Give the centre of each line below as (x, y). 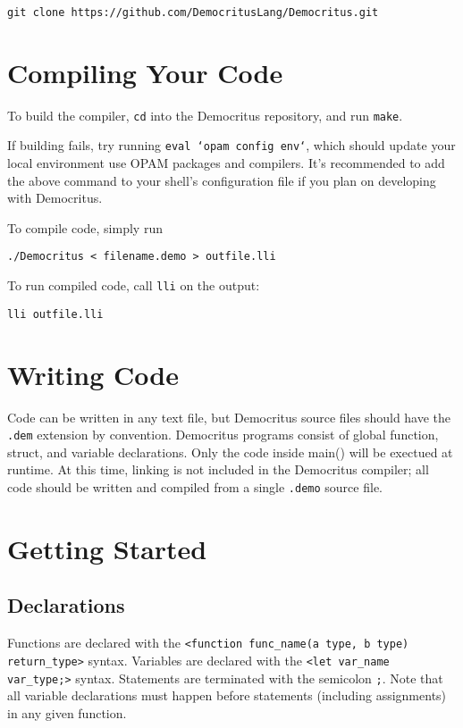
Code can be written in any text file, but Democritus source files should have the (229, 417)
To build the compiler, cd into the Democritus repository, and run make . (205, 115)
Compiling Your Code (145, 72)
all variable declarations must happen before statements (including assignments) (227, 695)
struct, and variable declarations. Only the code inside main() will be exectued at (230, 452)
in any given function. (67, 712)
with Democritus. (55, 198)
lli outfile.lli (55, 314)
